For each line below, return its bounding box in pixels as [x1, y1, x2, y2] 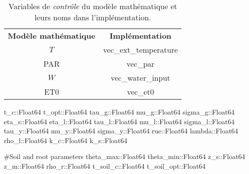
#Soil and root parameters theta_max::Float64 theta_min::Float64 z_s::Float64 [4, 151, 246, 161]
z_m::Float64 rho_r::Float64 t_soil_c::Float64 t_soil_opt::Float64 [4, 160, 206, 171]
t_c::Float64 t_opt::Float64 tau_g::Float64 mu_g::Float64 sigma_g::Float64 [4, 107, 235, 116]
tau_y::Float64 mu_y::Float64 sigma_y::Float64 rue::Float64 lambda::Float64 [4, 126, 238, 136]
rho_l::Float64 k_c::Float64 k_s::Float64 [4, 135, 128, 145]
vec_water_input [111, 72, 170, 83]
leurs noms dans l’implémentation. [34, 12, 151, 23]
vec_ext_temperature [103, 44, 178, 55]
